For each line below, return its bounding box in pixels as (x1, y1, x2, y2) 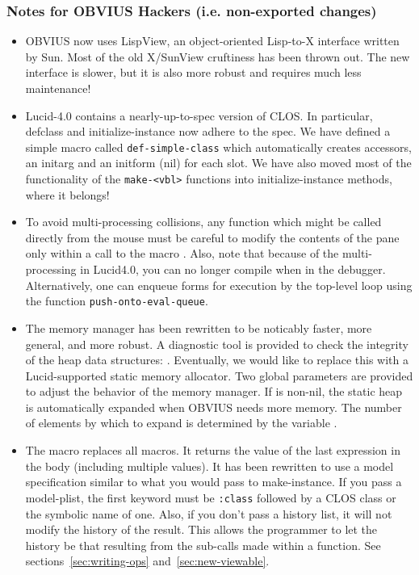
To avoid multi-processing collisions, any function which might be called (25, 213, 382, 230)
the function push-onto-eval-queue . (25, 292, 208, 309)
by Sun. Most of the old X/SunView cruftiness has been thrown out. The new (25, 48, 410, 65)
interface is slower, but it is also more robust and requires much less (25, 64, 362, 81)
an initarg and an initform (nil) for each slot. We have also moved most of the (25, 154, 412, 171)
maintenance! (25, 80, 91, 96)
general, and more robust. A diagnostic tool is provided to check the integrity (25, 335, 409, 352)
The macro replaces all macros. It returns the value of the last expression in (25, 442, 400, 459)
